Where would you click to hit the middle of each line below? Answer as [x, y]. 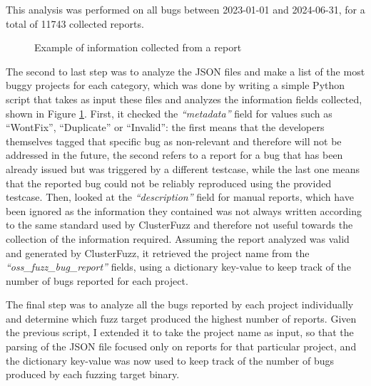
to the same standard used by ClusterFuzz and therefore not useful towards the [179, 225]
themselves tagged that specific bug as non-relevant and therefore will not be [174, 141]
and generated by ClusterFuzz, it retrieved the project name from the [158, 252]
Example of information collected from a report [138, 47]
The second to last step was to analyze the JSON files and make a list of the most [185, 71]
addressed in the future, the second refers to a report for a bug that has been [174, 155]
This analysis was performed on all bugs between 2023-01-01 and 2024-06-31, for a [185, 9]
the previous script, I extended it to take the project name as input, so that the [180, 332]
